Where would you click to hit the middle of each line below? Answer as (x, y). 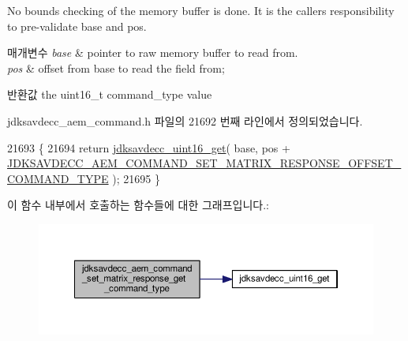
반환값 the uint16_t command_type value (110, 94)
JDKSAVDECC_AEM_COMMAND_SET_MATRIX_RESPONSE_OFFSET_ (204, 163)
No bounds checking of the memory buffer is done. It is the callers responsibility (201, 10)
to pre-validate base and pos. (77, 26)
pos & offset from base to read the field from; (116, 67)
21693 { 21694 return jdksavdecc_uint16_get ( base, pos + (149, 147)
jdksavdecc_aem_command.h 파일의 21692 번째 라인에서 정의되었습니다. (185, 120)
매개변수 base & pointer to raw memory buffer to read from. (153, 52)
